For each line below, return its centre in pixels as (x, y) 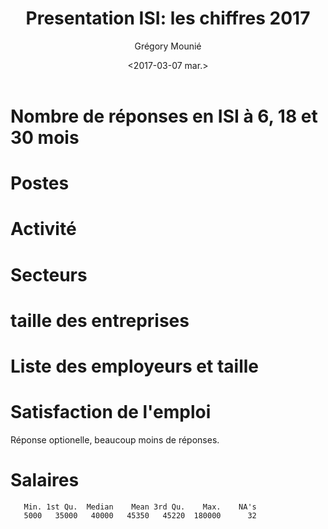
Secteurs (49, 274)
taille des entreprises (100, 320)
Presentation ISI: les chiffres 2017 (168, 18)
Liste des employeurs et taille (135, 366)
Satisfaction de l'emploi (111, 412)
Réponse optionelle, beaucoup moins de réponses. (115, 439)
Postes (40, 183)
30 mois (45, 137)
